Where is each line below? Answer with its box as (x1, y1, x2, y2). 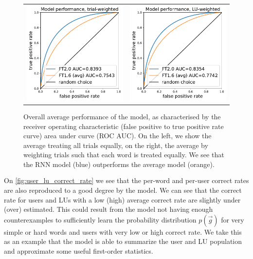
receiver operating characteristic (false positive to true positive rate (23, 121, 224, 131)
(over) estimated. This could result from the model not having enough (4, 204, 213, 214)
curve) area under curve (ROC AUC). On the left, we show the (23, 130, 212, 141)
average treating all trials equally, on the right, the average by (23, 140, 208, 150)
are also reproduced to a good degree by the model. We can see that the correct (4, 185, 242, 195)
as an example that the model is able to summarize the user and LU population (4, 236, 242, 246)
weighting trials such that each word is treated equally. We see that (23, 149, 224, 160)
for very (221, 214, 244, 224)
